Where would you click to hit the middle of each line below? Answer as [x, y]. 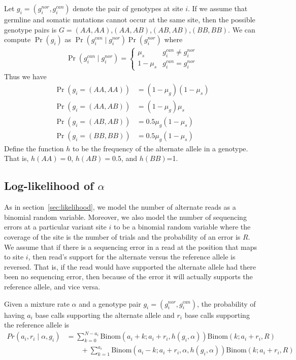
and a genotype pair [110, 303]
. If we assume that [218, 8]
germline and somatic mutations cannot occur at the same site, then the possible [130, 19]
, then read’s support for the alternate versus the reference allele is [132, 257]
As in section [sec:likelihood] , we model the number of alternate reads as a [120, 207]
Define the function [34, 148]
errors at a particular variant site [55, 227]
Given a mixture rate [37, 303]
